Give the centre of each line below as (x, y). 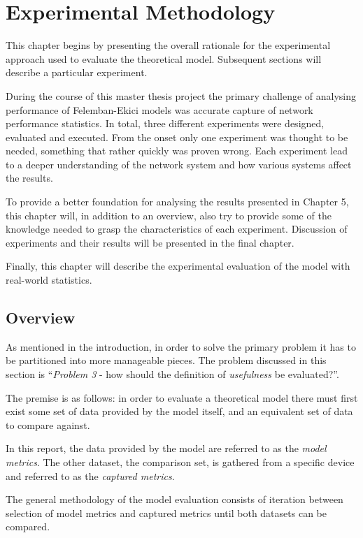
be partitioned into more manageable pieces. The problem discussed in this (166, 360)
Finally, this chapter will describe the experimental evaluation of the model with (178, 266)
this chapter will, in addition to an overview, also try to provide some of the (169, 215)
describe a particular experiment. (77, 72)
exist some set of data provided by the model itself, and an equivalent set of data (179, 411)
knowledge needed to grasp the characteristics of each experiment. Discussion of (177, 229)
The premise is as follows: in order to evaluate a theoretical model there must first (182, 397)
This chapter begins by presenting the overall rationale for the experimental (168, 45)
